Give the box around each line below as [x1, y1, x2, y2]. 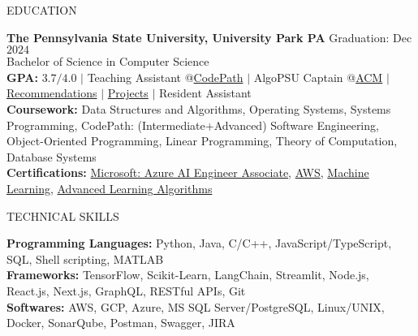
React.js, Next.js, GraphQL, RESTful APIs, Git [6, 282, 246, 299]
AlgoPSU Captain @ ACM [253, 68, 383, 85]
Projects [107, 84, 149, 101]
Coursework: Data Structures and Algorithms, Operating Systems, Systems [6, 100, 391, 117]
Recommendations [6, 84, 97, 101]
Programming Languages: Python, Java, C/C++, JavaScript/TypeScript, [6, 235, 392, 252]
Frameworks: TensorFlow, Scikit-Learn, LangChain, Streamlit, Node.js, [6, 266, 369, 283]
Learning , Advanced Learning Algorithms [6, 179, 213, 196]
